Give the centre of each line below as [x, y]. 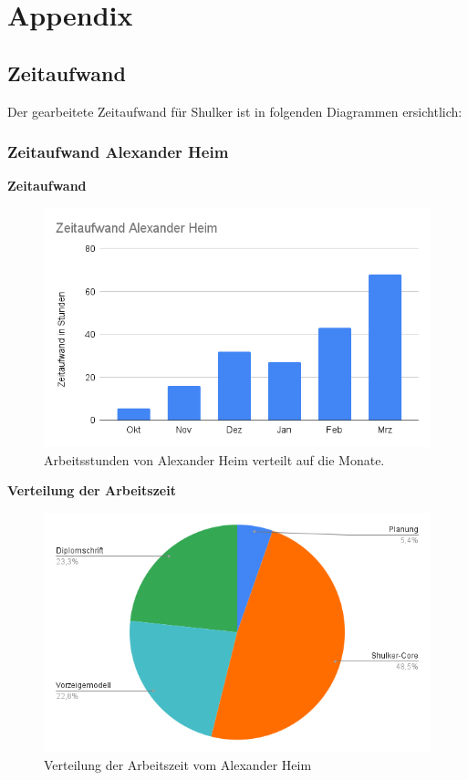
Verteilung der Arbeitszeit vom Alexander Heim [178, 764]
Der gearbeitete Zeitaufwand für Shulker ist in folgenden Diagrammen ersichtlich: [235, 111]
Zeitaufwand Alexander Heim [118, 152]
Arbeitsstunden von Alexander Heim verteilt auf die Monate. [214, 459]
